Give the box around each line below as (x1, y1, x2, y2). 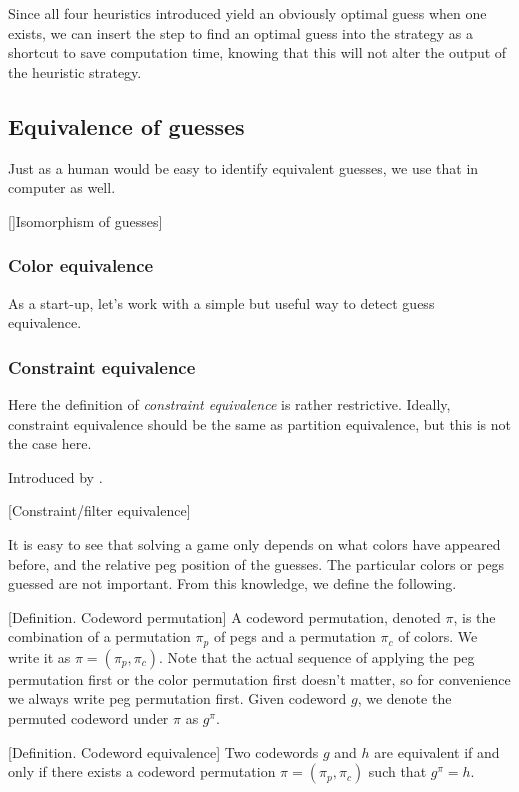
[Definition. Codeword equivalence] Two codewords (8, 741, 319, 762)
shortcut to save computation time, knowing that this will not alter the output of (8, 42, 507, 63)
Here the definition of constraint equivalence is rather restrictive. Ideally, (8, 393, 451, 414)
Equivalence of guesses (8, 110, 245, 141)
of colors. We (398, 626, 478, 647)
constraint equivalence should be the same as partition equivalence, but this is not (8, 413, 511, 434)
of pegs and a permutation (213, 626, 376, 647)
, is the (453, 606, 496, 627)
